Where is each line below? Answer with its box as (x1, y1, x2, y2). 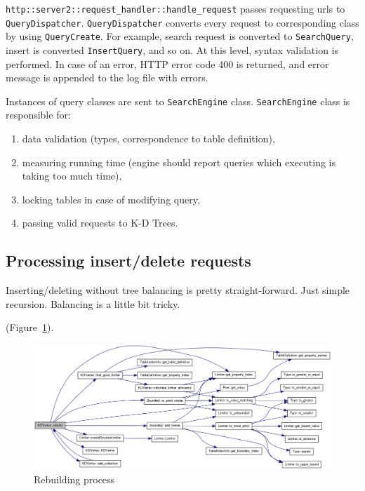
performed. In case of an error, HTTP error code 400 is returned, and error (6, 56, 329, 71)
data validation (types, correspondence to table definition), (22, 131, 275, 146)
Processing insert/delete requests (6, 250, 251, 271)
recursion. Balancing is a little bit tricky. (6, 296, 180, 311)
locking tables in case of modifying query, (22, 191, 200, 206)
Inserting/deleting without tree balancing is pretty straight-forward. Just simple (6, 283, 350, 297)
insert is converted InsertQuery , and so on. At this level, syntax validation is (6, 42, 339, 57)
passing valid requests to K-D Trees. (22, 215, 178, 230)
